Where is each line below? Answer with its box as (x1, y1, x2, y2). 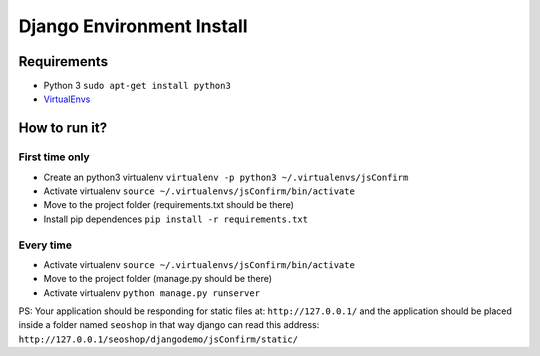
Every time (18, 238, 72, 252)
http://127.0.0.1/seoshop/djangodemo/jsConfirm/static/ (18, 333, 299, 345)
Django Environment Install (18, 15, 248, 37)
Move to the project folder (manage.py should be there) (43, 273, 273, 285)
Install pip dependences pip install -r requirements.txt (43, 213, 309, 225)
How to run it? (18, 120, 108, 137)
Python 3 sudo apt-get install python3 (43, 80, 232, 92)
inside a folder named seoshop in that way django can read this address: (18, 319, 320, 331)
